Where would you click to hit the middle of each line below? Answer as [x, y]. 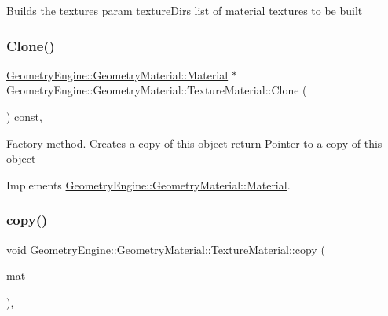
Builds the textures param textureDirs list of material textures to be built [185, 10]
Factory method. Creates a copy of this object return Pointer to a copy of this [194, 143]
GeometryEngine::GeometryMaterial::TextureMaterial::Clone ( [157, 90]
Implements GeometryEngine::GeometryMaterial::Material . [148, 184]
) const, [24, 116]
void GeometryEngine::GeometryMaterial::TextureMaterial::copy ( [166, 249]
